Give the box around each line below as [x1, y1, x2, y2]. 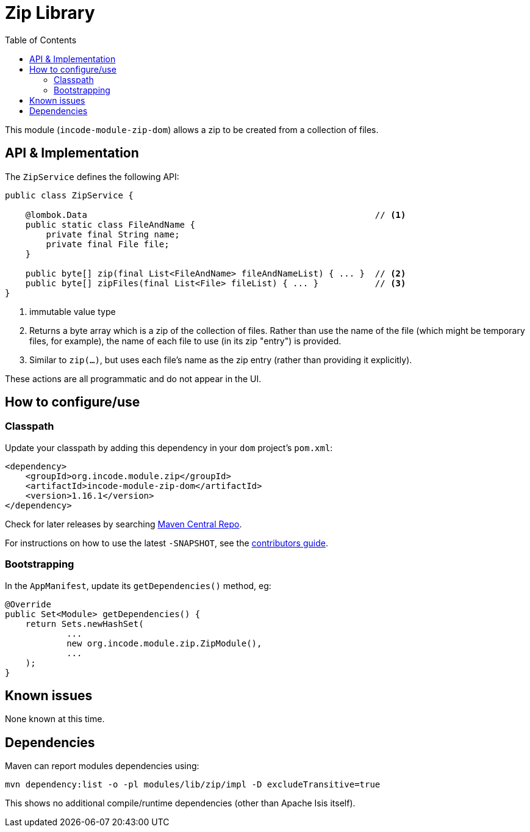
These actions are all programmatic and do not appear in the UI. [5, 373, 262, 384]
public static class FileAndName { [25, 219, 195, 230]
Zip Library [5, 2, 95, 23]
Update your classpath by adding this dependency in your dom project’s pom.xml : [5, 442, 333, 453]
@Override [5, 599, 51, 609]
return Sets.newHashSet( [25, 618, 144, 629]
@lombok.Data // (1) [25, 209, 406, 220]
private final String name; [46, 229, 180, 239]
